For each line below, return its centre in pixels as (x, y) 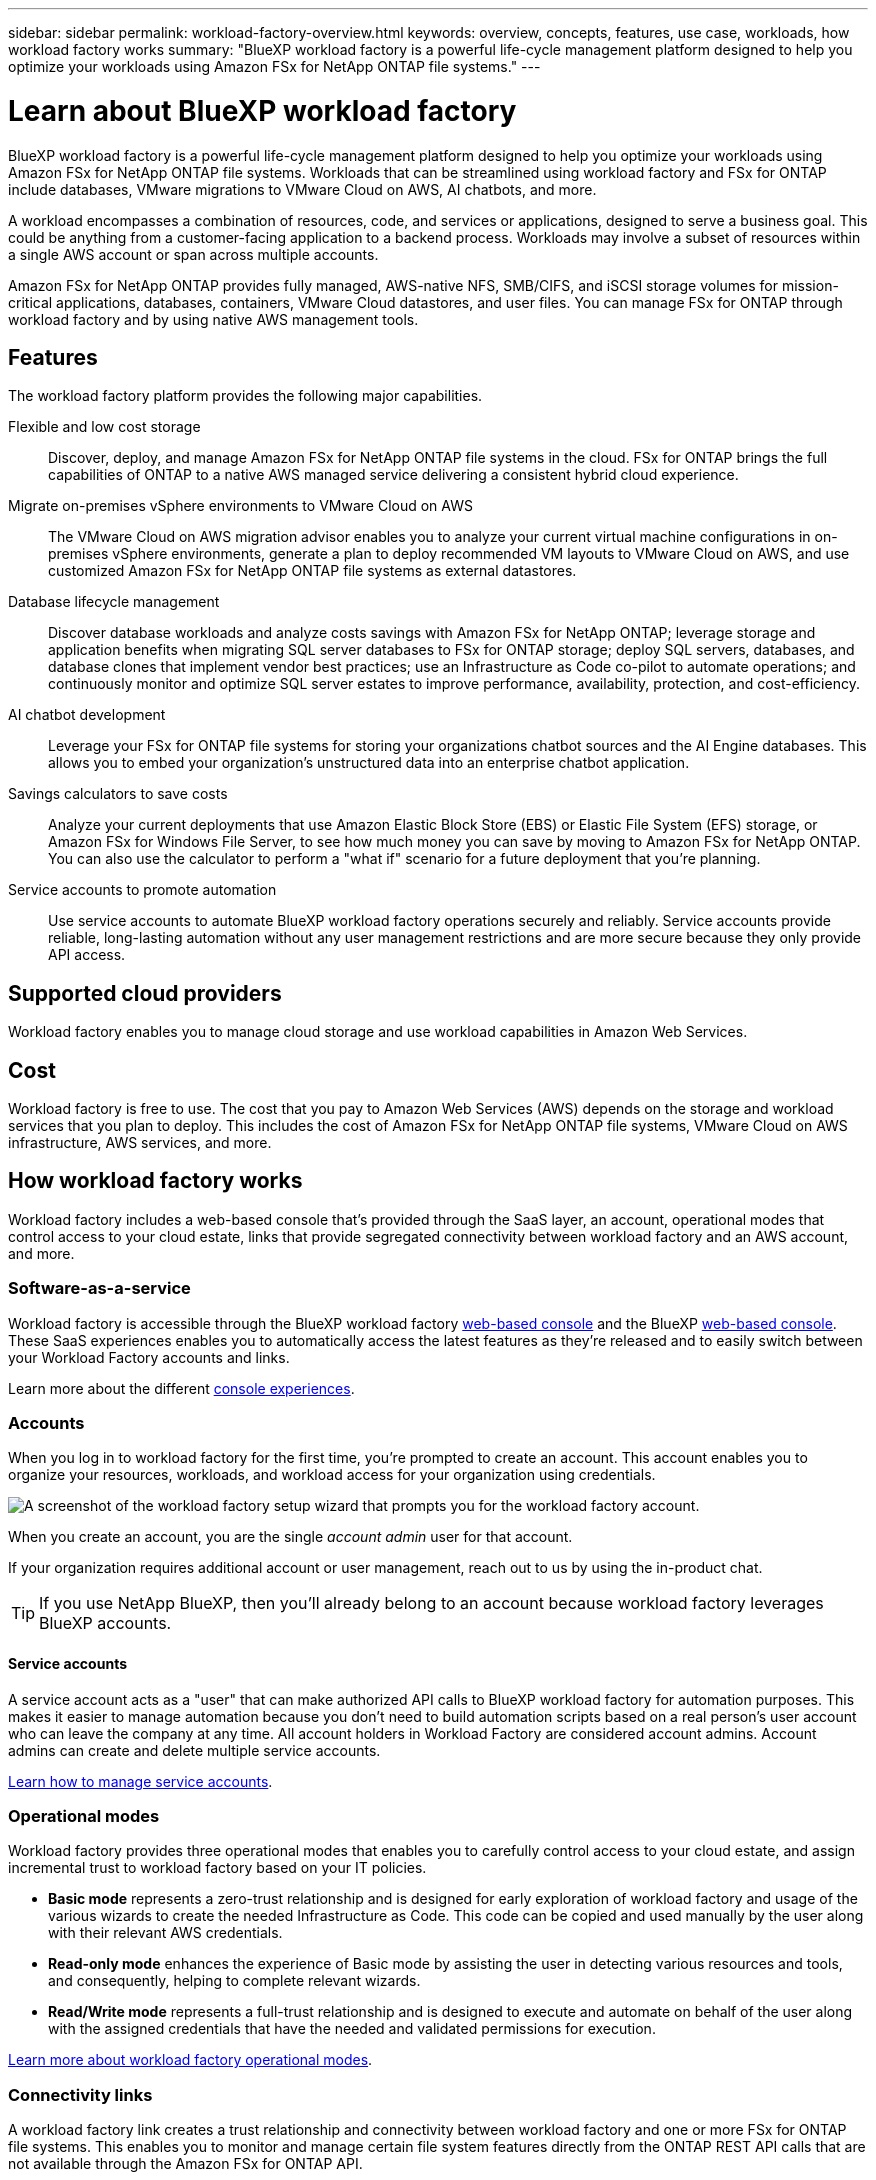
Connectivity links (80, 2094)
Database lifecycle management (114, 602)
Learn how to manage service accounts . (140, 1781)
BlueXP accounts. (105, 1623)
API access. (87, 955)
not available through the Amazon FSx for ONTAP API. (185, 2164)
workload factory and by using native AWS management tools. (213, 319)
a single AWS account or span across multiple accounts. (193, 254)
